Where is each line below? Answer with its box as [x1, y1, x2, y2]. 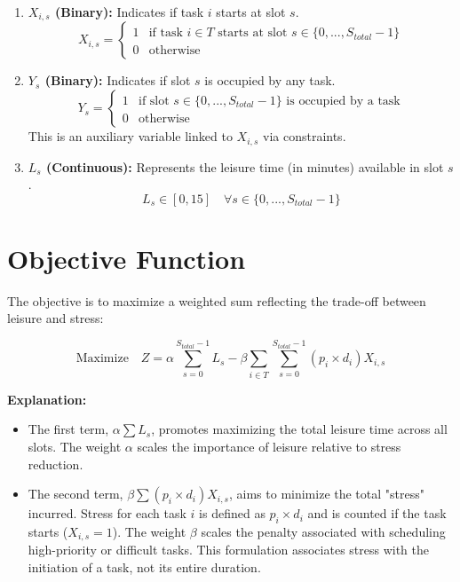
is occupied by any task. [204, 71, 336, 90]
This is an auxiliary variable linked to [28, 127, 233, 145]
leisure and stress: [7, 309, 104, 327]
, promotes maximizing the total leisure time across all [151, 420, 448, 438]
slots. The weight [28, 436, 122, 455]
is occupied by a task [286, 95, 401, 108]
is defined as [199, 504, 266, 523]
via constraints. [262, 127, 346, 145]
